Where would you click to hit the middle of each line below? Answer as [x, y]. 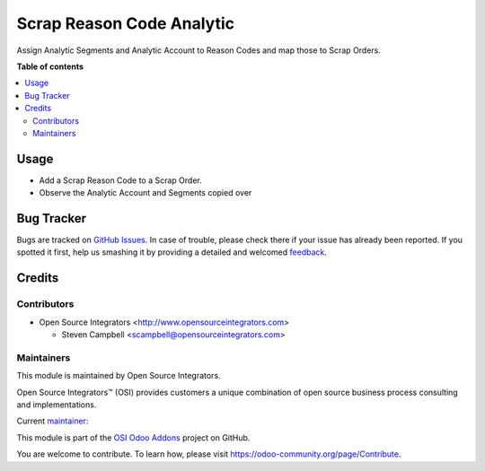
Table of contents [50, 66]
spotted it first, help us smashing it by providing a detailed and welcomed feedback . [172, 252]
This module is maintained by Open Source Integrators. [119, 376]
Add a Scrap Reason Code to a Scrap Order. [120, 180]
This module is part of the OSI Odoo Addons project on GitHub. [133, 437]
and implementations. [57, 405]
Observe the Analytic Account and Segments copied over [145, 193]
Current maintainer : [53, 421]
